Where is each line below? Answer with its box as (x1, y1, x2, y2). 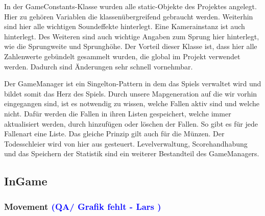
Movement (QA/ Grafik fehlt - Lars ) (4, 200, 161, 212)
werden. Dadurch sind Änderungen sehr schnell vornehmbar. (4, 61, 193, 71)
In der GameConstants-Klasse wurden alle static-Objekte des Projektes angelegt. (4, 1, 257, 11)
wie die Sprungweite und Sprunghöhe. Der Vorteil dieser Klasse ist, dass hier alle (4, 41, 257, 52)
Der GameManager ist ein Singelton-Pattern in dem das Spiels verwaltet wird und (4, 78, 261, 89)
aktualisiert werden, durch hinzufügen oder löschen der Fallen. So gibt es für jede (4, 118, 258, 129)
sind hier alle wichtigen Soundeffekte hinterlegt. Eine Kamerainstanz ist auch (4, 21, 245, 32)
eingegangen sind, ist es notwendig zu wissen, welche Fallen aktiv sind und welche (4, 98, 259, 109)
